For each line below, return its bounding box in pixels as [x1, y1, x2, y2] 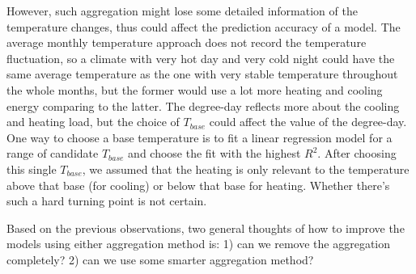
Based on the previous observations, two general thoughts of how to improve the [6, 219, 405, 236]
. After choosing [317, 145, 397, 162]
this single [6, 160, 57, 177]
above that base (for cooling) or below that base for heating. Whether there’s [6, 176, 390, 193]
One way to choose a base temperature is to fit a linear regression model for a [6, 129, 393, 145]
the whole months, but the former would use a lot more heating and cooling [6, 81, 383, 98]
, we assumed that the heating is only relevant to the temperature [82, 160, 410, 177]
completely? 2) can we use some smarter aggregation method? [6, 251, 314, 268]
